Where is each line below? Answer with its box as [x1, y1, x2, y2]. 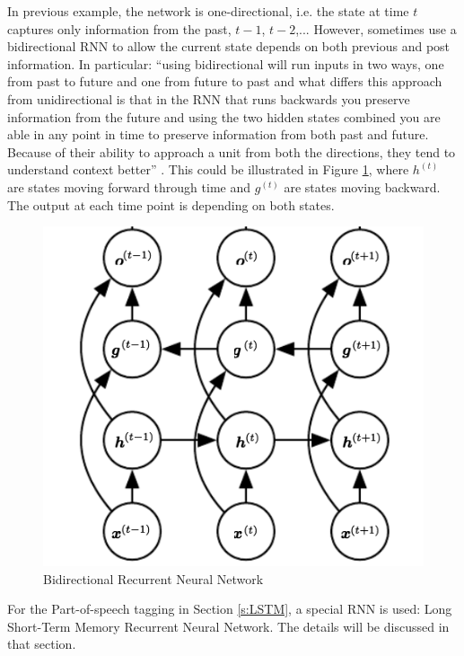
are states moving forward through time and [7, 177, 250, 196]
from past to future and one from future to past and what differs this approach [7, 72, 442, 91]
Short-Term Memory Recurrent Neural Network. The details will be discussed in [7, 616, 450, 635]
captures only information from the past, [7, 19, 232, 38]
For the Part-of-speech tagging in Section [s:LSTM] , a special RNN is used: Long [7, 599, 452, 618]
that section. [7, 634, 76, 653]
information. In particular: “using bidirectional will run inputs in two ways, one [7, 54, 444, 73]
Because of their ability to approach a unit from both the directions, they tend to [7, 142, 456, 161]
